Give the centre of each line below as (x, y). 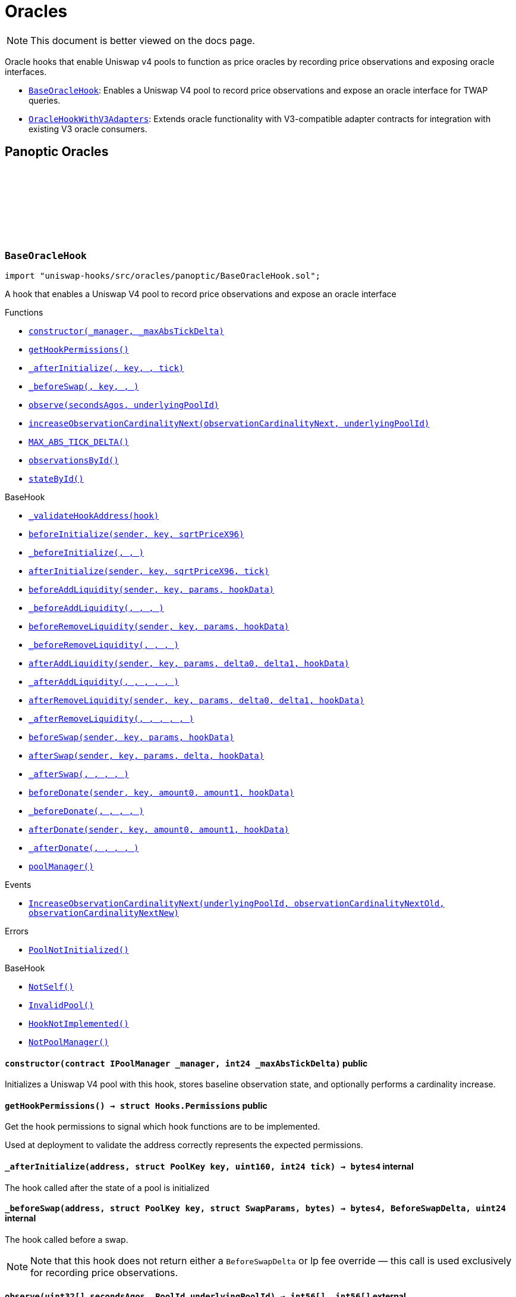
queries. (45, 100)
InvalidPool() (61, 1005)
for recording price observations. (104, 1272)
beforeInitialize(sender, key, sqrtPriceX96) (136, 534)
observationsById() (74, 460)
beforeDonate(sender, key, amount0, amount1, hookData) (161, 792)
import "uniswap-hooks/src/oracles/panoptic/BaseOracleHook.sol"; (163, 275)
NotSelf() (51, 986)
